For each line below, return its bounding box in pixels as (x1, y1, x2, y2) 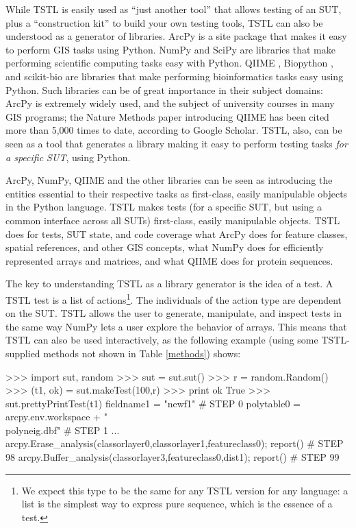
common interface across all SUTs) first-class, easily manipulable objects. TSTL (5, 213, 340, 227)
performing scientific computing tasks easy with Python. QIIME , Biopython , (5, 56, 333, 70)
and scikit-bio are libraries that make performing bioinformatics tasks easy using (5, 69, 344, 83)
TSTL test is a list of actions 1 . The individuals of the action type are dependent (5, 290, 342, 307)
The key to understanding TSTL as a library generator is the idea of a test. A (5, 276, 333, 291)
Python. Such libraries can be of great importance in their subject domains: (5, 82, 323, 97)
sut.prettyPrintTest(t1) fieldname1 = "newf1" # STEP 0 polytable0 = (5, 396, 301, 410)
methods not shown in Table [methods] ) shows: (43, 346, 241, 360)
